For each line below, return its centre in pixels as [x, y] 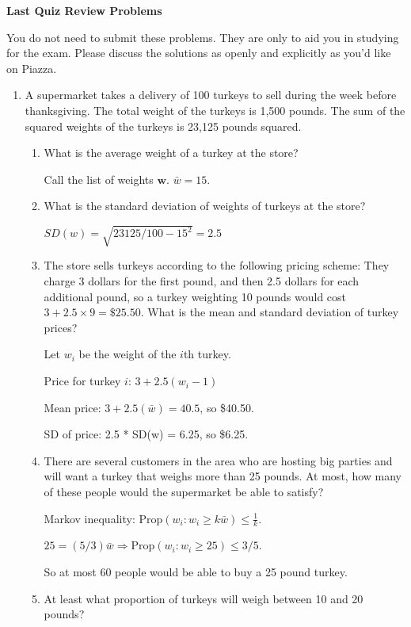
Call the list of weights [99, 179]
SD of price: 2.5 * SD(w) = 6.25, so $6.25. [146, 434]
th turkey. [207, 354]
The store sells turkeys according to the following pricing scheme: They [217, 265]
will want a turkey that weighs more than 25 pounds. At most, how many [223, 476]
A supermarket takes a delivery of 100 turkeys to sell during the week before [211, 95]
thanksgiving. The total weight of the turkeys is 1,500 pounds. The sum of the [215, 110]
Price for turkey [82, 381]
